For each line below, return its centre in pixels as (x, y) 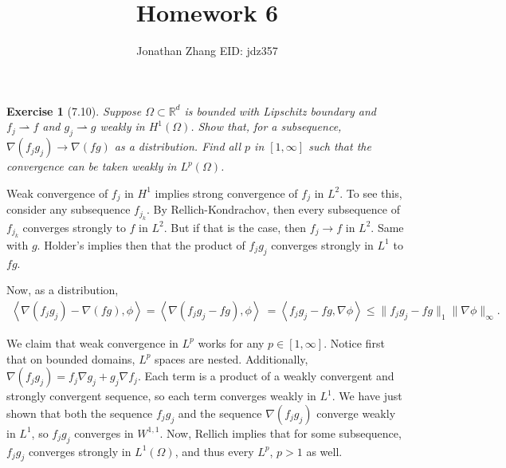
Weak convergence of (57, 193)
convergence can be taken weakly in (92, 166)
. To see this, (371, 193)
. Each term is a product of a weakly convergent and (266, 376)
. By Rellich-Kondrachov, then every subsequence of (273, 209)
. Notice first (354, 342)
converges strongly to (74, 227)
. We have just (367, 396)
